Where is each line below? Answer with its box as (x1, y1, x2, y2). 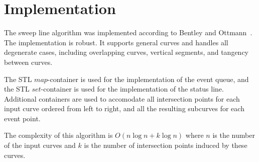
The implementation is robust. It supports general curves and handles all (4, 37, 228, 47)
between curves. (4, 56, 53, 67)
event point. (4, 113, 41, 123)
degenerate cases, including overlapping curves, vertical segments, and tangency (4, 47, 249, 57)
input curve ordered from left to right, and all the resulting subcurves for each (4, 103, 244, 114)
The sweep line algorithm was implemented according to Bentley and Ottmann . (4, 27, 252, 38)
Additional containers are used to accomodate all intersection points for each (4, 93, 240, 104)
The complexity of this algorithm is (4, 130, 113, 140)
